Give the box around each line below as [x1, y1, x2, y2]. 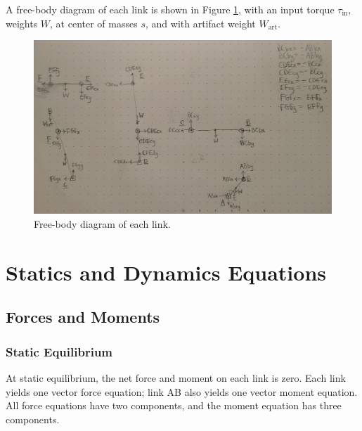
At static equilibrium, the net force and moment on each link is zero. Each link [6, 370, 346, 385]
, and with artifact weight [145, 15, 256, 30]
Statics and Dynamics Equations [6, 257, 327, 286]
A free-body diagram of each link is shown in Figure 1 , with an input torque [6, 2, 335, 16]
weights [6, 15, 38, 30]
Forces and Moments [6, 306, 160, 328]
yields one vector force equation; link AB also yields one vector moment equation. [6, 384, 358, 399]
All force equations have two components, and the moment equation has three [6, 398, 342, 413]
